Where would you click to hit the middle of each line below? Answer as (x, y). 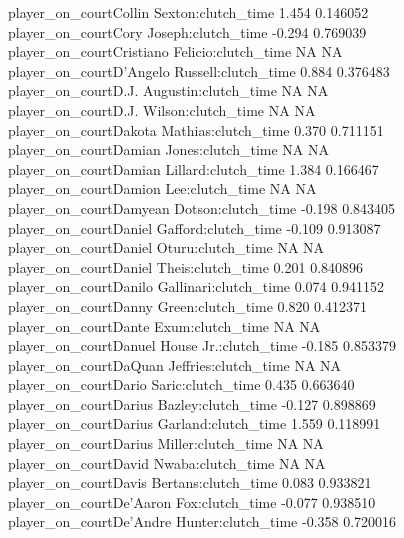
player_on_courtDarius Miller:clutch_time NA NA (166, 443)
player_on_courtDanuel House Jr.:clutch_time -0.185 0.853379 (202, 345)
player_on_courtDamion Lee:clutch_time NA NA (162, 188)
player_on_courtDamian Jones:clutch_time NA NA (168, 149)
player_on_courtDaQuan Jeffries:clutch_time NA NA (175, 364)
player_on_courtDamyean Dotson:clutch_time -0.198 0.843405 (202, 207)
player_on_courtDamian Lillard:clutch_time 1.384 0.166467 (193, 168)
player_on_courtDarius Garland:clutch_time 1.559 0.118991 (194, 423)
